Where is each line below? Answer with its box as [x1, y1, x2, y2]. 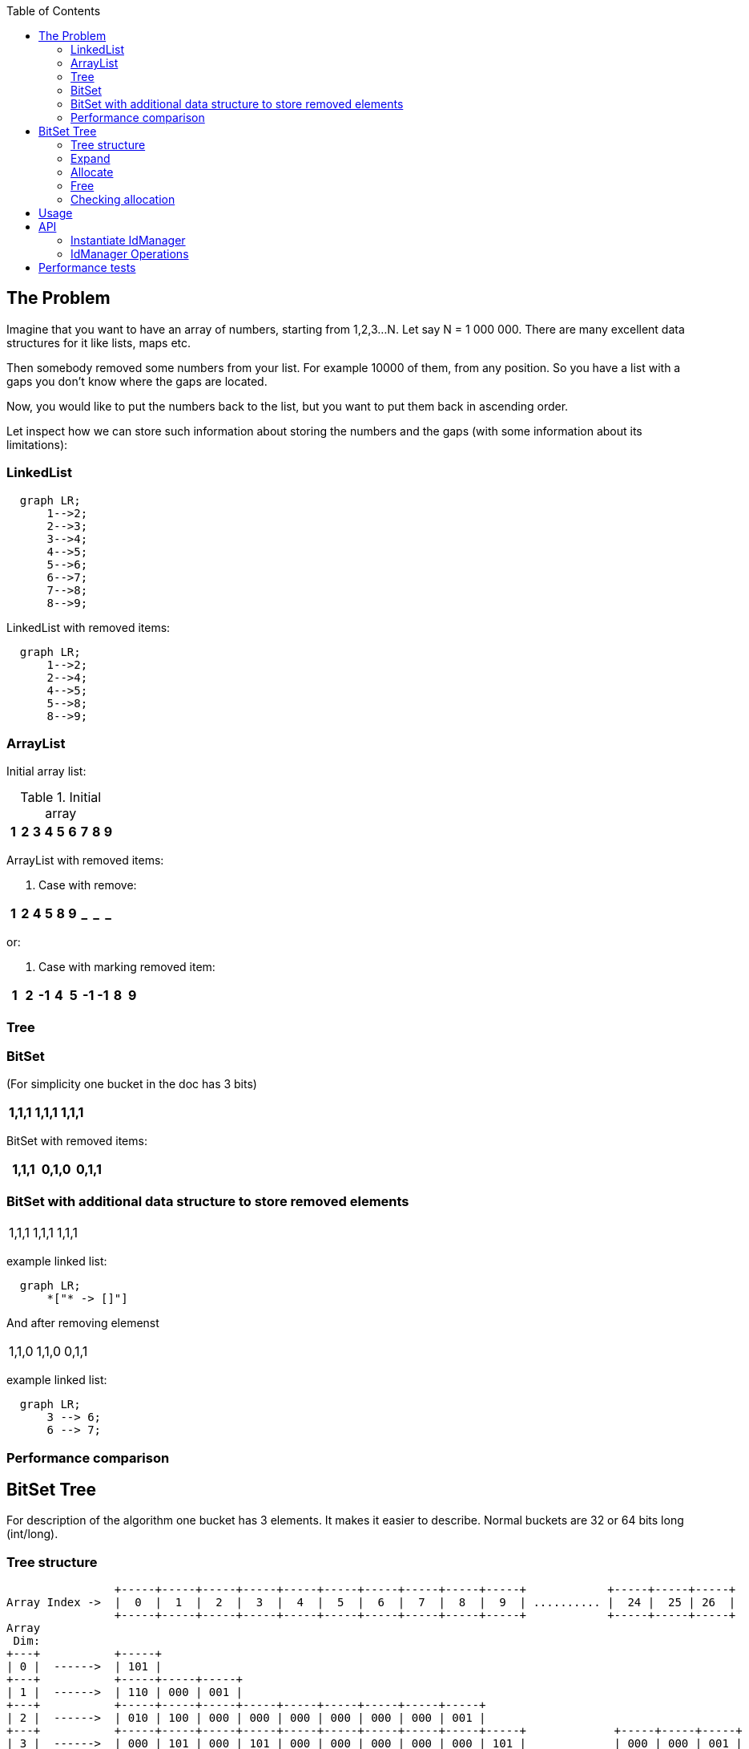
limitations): [6, 437, 68, 451]
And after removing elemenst [6, 1316, 159, 1330]
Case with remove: [38, 878, 137, 893]
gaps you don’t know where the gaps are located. [6, 374, 268, 388]
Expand [70, 152, 111, 165]
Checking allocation [70, 192, 175, 206]
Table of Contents [6, 4, 101, 18]
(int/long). [6, 1527, 58, 1541]
